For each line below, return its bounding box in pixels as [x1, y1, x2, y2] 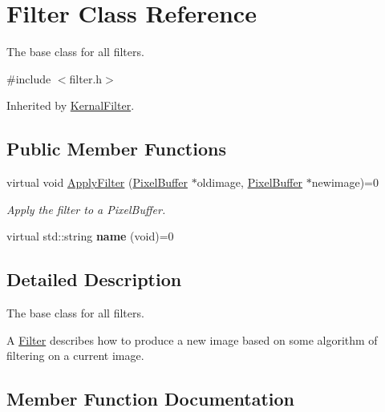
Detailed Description [6, 267, 182, 292]
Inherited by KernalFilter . [6, 97, 135, 114]
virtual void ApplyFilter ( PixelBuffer [6, 174, 188, 191]
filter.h [69, 70, 103, 87]
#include [6, 70, 51, 87]
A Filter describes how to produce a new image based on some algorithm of [6, 331, 378, 348]
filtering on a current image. [6, 347, 144, 364]
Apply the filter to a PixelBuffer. [6, 200, 166, 217]
